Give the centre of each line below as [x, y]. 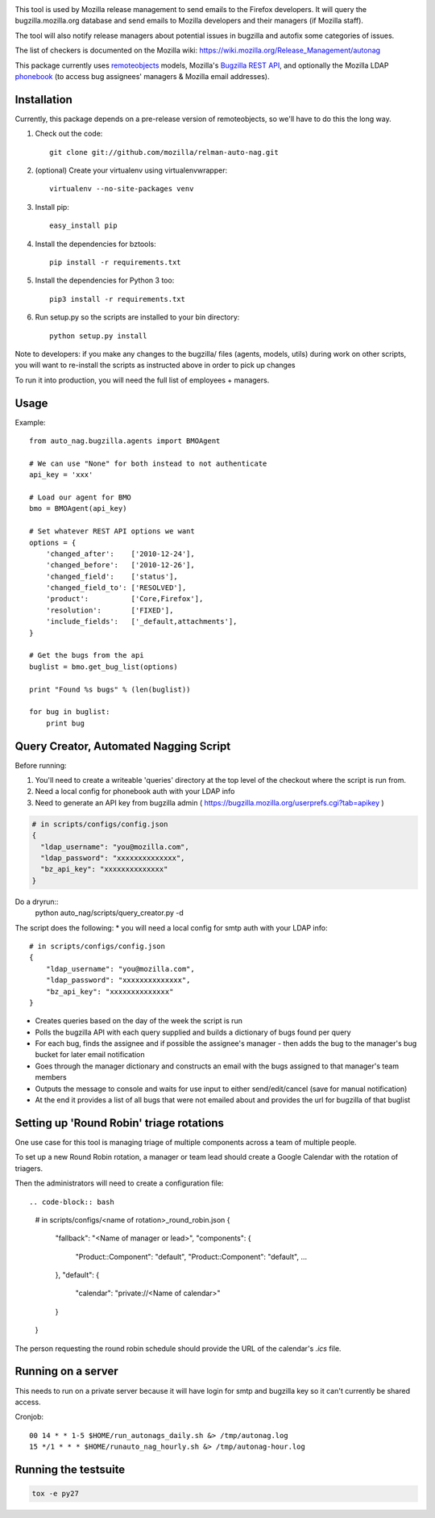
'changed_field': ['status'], [112, 576]
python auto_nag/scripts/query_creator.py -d [110, 913]
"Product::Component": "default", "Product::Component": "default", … [191, 1257]
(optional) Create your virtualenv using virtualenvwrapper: [131, 170]
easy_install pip [83, 226]
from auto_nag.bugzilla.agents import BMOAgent [125, 441]
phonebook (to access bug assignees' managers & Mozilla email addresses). [142, 76]
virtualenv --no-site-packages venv [122, 189]
